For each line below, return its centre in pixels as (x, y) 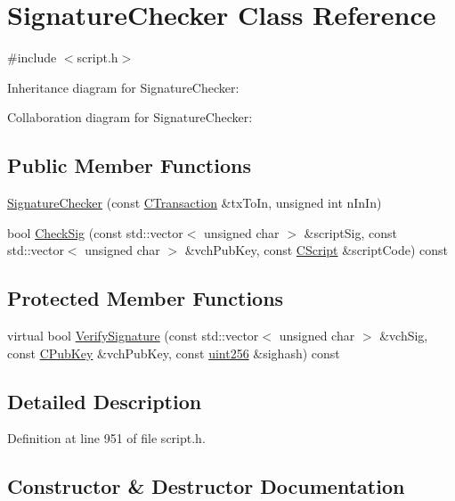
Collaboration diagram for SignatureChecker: (130, 117)
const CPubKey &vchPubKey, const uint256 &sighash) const (174, 353)
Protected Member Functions (146, 298)
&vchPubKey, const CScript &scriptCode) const (317, 250)
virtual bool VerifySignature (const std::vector (133, 336)
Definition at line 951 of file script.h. (106, 438)
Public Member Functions (129, 165)
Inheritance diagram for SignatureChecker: (123, 87)
